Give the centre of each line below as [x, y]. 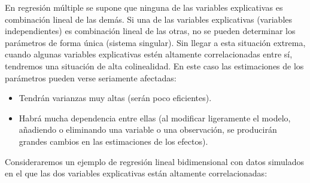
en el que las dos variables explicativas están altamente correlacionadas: [136, 173]
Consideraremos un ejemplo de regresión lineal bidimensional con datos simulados [155, 161]
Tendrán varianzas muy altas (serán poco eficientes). [115, 98]
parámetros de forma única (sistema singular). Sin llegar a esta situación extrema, [155, 42]
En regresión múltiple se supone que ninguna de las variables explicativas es [144, 7]
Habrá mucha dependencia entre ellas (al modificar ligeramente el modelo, [155, 118]
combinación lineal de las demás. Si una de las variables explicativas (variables [149, 19]
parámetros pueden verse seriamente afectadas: [91, 77]
